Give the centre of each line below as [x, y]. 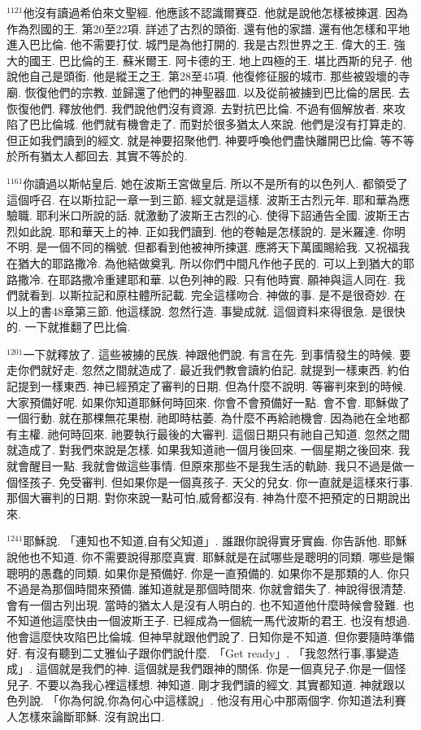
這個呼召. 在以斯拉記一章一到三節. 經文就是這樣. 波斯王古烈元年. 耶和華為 [203, 199]
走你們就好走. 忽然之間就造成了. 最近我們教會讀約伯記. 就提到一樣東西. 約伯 [208, 370]
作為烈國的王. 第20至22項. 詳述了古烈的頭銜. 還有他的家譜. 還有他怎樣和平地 [208, 28]
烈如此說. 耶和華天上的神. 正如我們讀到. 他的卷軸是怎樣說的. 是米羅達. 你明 [206, 231]
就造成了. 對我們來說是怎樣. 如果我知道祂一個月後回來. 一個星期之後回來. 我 [208, 450]
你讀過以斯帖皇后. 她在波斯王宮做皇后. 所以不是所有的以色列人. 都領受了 [216, 183]
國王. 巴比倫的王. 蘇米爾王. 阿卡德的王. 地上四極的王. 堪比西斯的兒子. [213, 60]
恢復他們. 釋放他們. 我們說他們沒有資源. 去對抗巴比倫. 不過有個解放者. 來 [200, 108]
